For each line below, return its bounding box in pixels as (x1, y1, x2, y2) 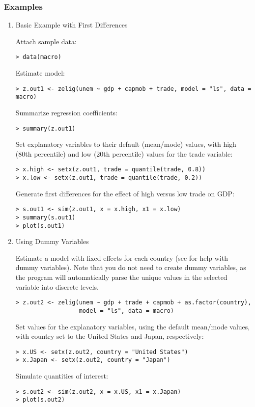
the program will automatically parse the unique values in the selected (15, 272, 227, 282)
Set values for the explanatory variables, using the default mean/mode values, (15, 321, 250, 331)
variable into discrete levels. (15, 281, 99, 292)
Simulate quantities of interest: (15, 371, 108, 381)
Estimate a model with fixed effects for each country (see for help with (15, 252, 228, 263)
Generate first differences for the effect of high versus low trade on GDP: (15, 188, 234, 198)
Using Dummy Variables (15, 236, 89, 246)
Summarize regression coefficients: (15, 107, 117, 117)
